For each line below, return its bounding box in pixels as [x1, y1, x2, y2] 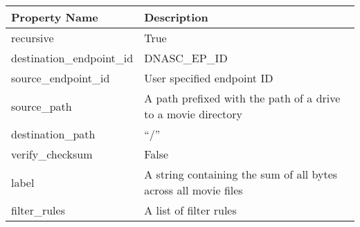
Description [144, 9, 208, 25]
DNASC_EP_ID [144, 50, 228, 66]
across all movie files [144, 182, 243, 198]
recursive [11, 30, 54, 46]
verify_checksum [11, 146, 93, 162]
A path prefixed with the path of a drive [144, 90, 341, 106]
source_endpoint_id [11, 70, 110, 86]
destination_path [11, 126, 96, 142]
